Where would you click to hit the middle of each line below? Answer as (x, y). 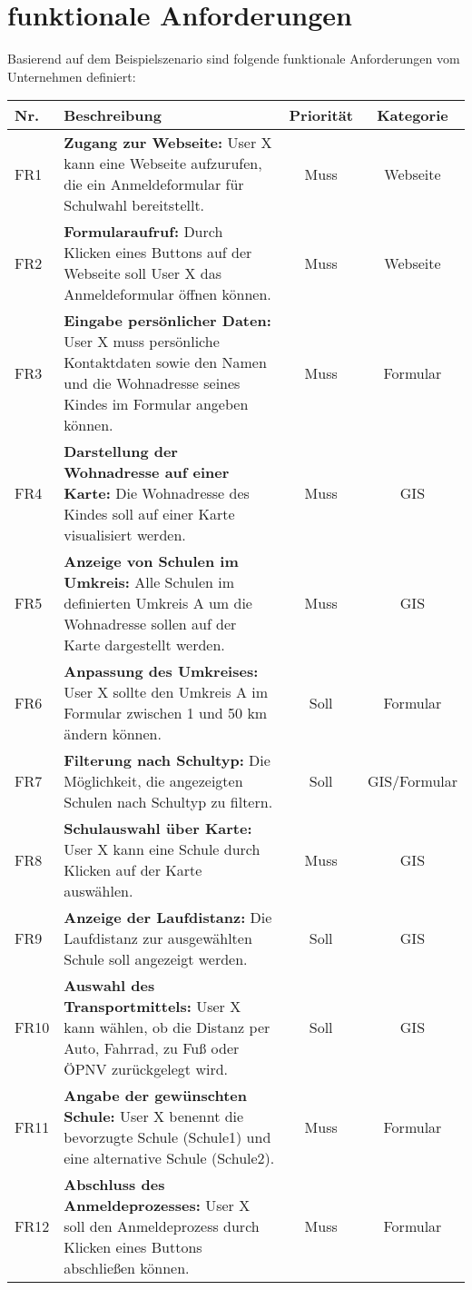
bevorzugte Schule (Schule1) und (167, 1137)
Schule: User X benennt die (154, 1116)
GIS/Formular (412, 781)
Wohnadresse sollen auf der (150, 624)
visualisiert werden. (125, 535)
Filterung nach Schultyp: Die (167, 760)
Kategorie (413, 115)
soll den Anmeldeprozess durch (162, 1226)
